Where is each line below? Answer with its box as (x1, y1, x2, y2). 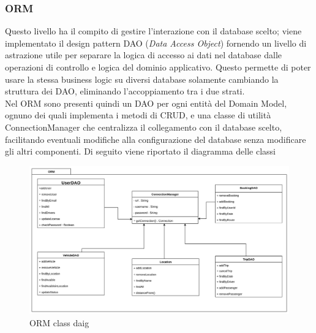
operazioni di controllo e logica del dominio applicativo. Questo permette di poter (5, 61, 311, 73)
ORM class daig (29, 316, 89, 329)
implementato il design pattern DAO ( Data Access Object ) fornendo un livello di (5, 36, 307, 49)
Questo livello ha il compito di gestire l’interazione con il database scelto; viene (5, 25, 302, 37)
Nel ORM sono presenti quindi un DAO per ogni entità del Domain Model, (5, 96, 287, 109)
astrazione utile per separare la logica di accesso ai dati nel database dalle (5, 48, 282, 61)
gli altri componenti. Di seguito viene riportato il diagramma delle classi (5, 145, 276, 158)
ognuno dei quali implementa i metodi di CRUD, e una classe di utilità (5, 109, 271, 121)
